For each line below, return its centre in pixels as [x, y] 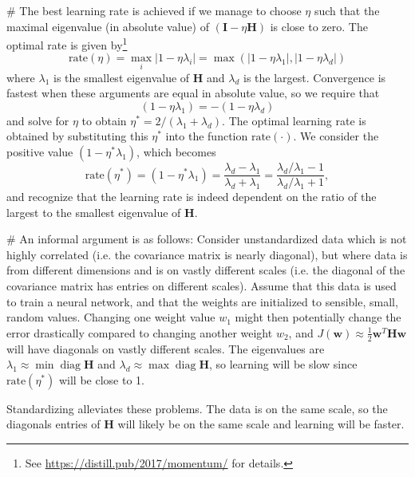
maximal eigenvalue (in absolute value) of [108, 26]
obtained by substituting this [77, 136]
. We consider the [336, 136]
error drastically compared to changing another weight [140, 332]
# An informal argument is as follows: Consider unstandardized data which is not [207, 239]
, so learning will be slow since [283, 364]
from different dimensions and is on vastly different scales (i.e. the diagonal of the [206, 270]
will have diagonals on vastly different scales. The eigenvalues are [166, 348]
